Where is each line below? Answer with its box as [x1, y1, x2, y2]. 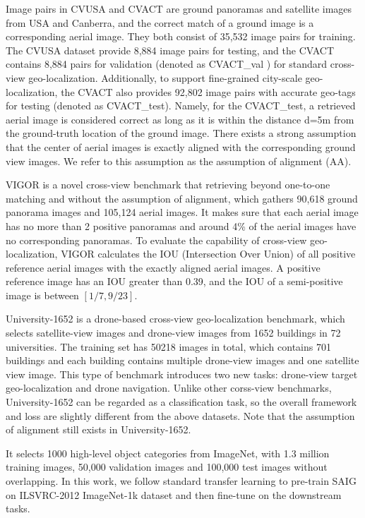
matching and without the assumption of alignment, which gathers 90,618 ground [6, 191, 358, 205]
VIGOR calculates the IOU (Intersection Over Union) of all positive [61, 246, 356, 261]
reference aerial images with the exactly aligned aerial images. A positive [6, 260, 321, 275]
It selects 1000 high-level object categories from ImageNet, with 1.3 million [6, 445, 330, 460]
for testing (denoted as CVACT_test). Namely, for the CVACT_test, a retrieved [6, 98, 356, 113]
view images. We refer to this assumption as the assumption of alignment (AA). [6, 153, 352, 168]
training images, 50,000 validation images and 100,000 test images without [6, 459, 328, 474]
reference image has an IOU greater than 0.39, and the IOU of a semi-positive [6, 274, 343, 289]
